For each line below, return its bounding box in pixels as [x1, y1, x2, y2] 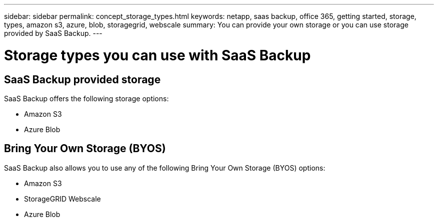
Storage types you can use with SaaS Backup [4, 46, 311, 64]
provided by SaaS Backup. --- [4, 29, 102, 37]
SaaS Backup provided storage [4, 73, 161, 86]
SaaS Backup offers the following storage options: [4, 94, 169, 103]
